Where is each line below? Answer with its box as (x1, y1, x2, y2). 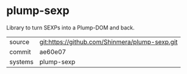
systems (9, 57, 34, 66)
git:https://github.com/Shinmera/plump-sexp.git (39, 37, 178, 46)
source (9, 37, 29, 46)
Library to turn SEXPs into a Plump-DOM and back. (6, 24, 135, 31)
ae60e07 (39, 47, 66, 56)
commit (9, 47, 31, 56)
